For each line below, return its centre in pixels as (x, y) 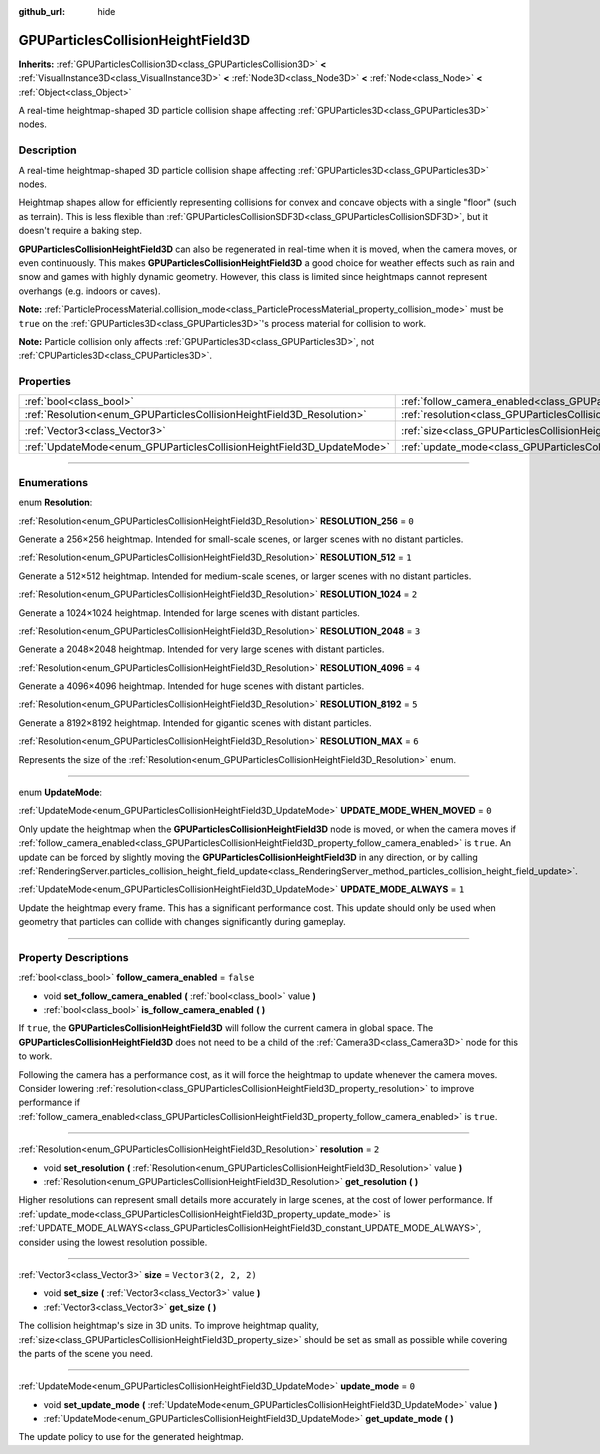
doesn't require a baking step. (80, 231)
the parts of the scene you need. (86, 1353)
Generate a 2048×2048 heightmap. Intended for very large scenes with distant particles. (201, 649)
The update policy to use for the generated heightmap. (131, 1437)
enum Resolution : (55, 502)
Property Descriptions (73, 957)
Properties (45, 382)
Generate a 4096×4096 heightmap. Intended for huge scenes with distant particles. (191, 686)
